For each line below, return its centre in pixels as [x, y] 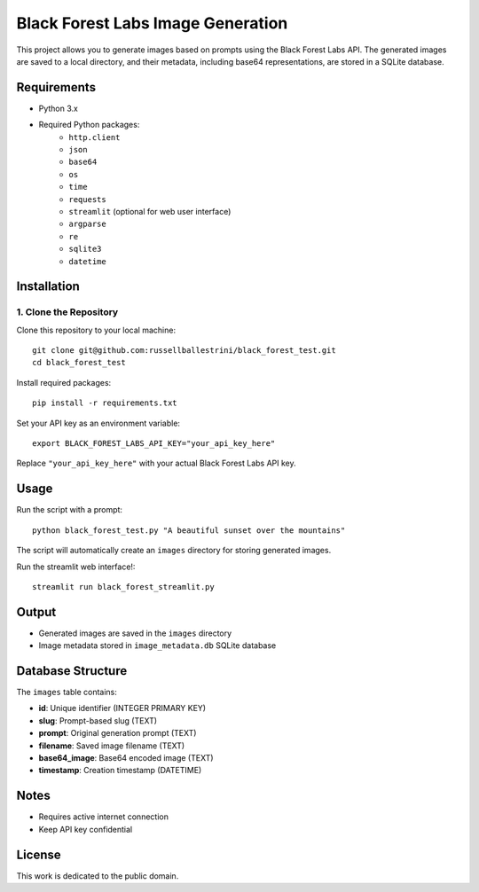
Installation [48, 287]
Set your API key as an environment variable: [98, 423]
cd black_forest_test [79, 363]
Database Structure [72, 671]
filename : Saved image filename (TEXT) [112, 746]
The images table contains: [67, 692]
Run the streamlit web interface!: [76, 567]
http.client [94, 137]
